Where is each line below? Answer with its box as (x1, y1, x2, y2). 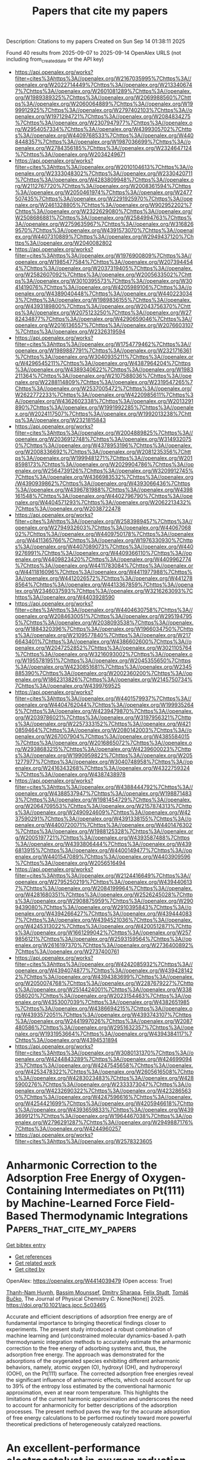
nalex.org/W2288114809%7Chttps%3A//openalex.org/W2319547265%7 (14, 378, 193, 385)
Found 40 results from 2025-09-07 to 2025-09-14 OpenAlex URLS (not (6, 49, 182, 57)
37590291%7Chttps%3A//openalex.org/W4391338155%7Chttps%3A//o (14, 815, 192, 822)
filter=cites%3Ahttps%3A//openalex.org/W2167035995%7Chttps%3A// (14, 74, 192, 82)
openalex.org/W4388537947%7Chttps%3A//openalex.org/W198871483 (14, 790, 192, 797)
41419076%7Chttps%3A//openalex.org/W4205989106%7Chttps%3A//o (14, 283, 192, 291)
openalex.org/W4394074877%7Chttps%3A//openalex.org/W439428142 (14, 966, 193, 974)
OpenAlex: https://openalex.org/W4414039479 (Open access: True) (6, 1277, 173, 1284)
